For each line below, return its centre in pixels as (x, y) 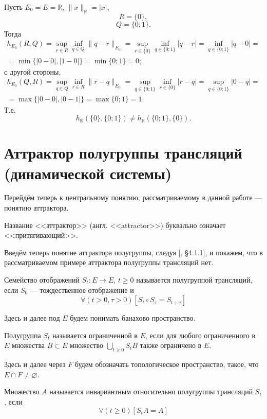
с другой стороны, (33, 71)
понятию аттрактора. (36, 208)
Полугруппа (23, 335)
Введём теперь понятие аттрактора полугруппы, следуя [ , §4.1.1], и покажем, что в (133, 252)
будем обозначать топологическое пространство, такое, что (167, 364)
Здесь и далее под (32, 318)
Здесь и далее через (35, 364)
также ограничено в (171, 345)
